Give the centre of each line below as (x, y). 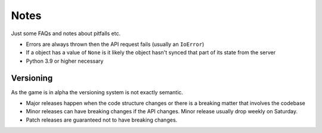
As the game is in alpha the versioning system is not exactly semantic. (97, 92)
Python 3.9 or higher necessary (65, 61)
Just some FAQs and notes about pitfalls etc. (66, 33)
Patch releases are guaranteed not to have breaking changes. (102, 120)
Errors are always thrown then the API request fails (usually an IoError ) (115, 44)
